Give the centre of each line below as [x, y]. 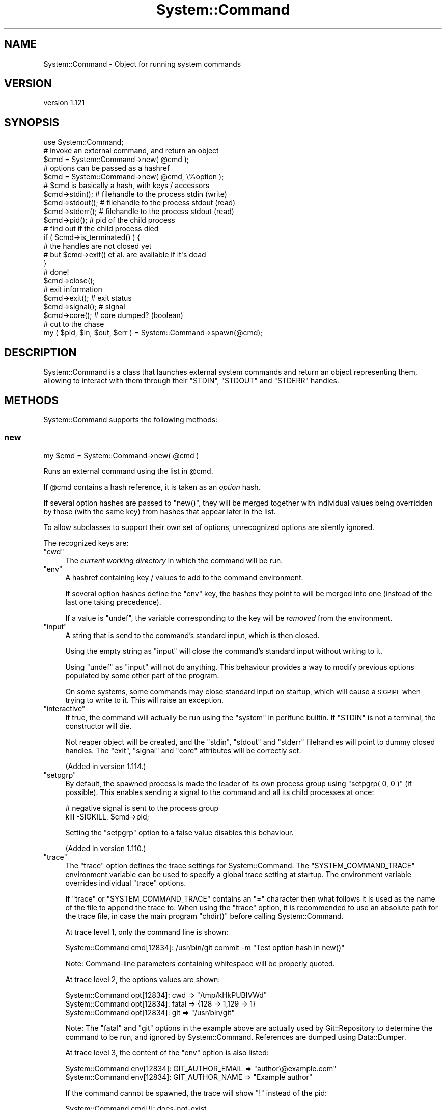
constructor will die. [99, 726]
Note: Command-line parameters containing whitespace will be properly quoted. [200, 963]
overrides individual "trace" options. [126, 883]
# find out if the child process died [101, 229]
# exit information [73, 289]
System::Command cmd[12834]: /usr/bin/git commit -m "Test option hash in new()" [205, 947]
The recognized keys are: [86, 543]
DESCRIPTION [40, 352]
